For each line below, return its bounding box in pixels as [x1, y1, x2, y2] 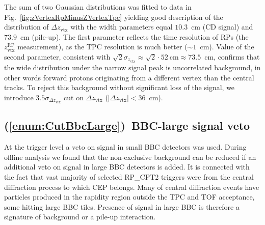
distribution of [4, 21, 49, 32]
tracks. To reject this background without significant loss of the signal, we [4, 82, 235, 93]
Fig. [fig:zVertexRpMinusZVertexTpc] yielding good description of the [4, 11, 223, 22]
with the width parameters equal [70, 21, 173, 32]
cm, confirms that [204, 51, 260, 62]
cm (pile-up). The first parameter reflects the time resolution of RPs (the [20, 31, 249, 42]
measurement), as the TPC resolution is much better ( [17, 41, 188, 52]
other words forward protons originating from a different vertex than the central [4, 72, 254, 82]
